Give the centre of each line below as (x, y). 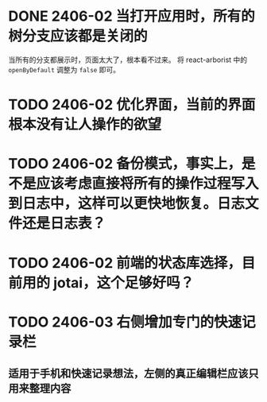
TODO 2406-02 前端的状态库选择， (125, 263)
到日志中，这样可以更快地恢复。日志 (127, 204)
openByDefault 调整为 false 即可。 (64, 69)
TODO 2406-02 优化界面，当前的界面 (132, 105)
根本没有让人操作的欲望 (85, 125)
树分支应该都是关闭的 (78, 36)
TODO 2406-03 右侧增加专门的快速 (125, 322)
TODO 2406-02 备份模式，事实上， (125, 164)
